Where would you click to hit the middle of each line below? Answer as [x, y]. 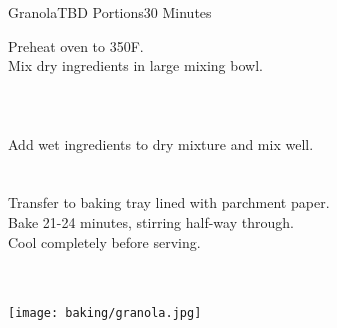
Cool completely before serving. [104, 241]
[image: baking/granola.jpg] [105, 313]
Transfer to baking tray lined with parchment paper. [169, 202]
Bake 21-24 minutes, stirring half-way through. [151, 221]
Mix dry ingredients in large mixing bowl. [135, 65]
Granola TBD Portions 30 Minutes [110, 12]
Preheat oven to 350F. [76, 45]
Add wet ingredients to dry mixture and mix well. [161, 143]
